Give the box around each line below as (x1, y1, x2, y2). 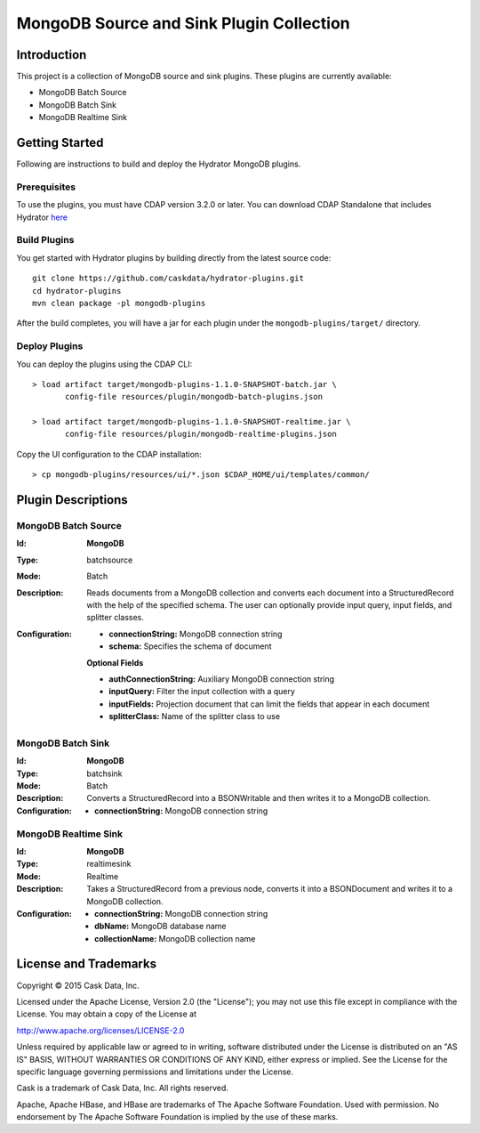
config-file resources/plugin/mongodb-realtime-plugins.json (65, 429, 337, 440)
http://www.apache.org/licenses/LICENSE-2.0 (16, 1024, 185, 1036)
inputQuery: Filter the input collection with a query (108, 686, 295, 697)
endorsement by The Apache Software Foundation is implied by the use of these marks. (16, 1112, 339, 1122)
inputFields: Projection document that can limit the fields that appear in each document (108, 699, 430, 709)
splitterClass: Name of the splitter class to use (108, 711, 280, 722)
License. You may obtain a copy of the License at (16, 1008, 197, 1019)
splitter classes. (86, 612, 144, 623)
